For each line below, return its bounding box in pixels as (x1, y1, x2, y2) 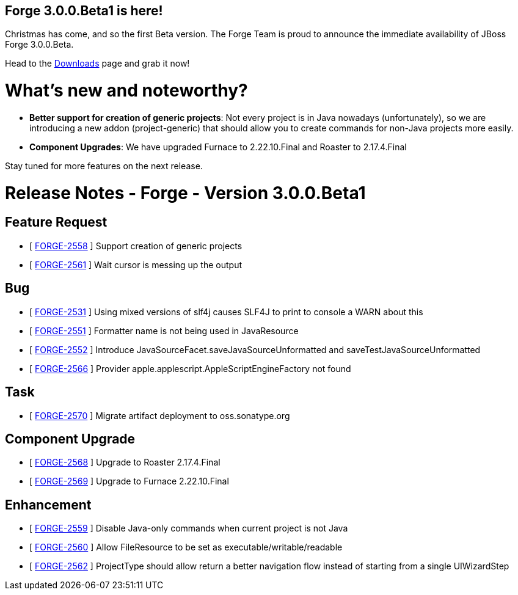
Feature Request (5, 214, 108, 230)
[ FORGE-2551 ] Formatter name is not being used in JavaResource (29, 325, 299, 336)
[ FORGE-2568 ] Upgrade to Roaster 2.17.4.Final (29, 457, 221, 468)
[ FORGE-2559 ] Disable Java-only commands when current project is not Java (29, 523, 348, 534)
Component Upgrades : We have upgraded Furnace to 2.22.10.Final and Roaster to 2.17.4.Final (29, 141, 407, 152)
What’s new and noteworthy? (5, 80, 248, 101)
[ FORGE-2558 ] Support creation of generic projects (29, 240, 243, 251)
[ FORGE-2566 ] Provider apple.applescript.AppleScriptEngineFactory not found (29, 363, 351, 374)
